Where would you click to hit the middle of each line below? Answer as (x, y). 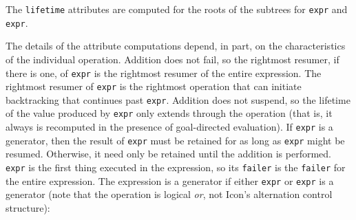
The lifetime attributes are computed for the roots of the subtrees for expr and (177, 9)
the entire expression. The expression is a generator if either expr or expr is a (170, 180)
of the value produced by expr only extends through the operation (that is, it (169, 113)
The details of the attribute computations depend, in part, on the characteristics (176, 46)
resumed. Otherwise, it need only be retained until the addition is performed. (168, 154)
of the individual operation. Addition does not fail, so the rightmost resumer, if (172, 59)
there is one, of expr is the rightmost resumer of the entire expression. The (164, 73)
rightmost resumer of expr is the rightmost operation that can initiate (154, 86)
